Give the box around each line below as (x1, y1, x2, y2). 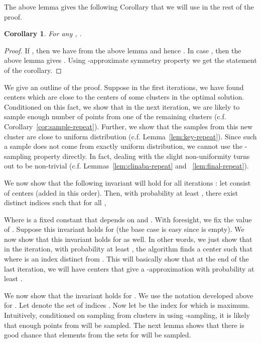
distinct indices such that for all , (4, 197, 106, 208)
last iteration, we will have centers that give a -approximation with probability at (4, 263, 254, 274)
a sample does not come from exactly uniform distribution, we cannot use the (4, 141, 242, 151)
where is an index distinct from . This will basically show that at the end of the (4, 253, 249, 264)
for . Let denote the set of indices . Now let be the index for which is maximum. (4, 300, 250, 310)
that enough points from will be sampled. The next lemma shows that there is (4, 319, 244, 330)
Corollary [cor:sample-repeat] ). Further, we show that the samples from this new (4, 121, 253, 131)
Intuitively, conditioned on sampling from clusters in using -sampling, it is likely (4, 310, 250, 320)
